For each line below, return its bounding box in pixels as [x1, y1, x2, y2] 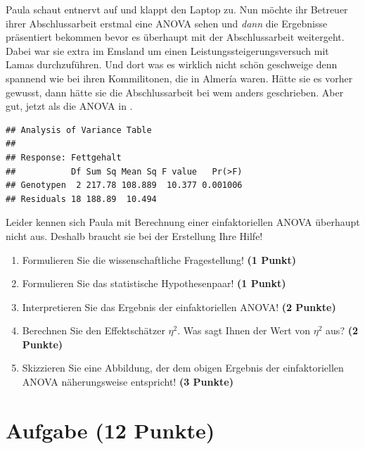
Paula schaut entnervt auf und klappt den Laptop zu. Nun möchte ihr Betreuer [6, 2, 348, 16]
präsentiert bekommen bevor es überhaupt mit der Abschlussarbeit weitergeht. [6, 30, 345, 44]
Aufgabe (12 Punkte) [6, 415, 215, 444]
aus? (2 [326, 323, 358, 338]
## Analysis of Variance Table [6, 125, 152, 135]
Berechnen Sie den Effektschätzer [22, 323, 165, 338]
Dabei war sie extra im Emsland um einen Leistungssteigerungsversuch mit [6, 43, 329, 58]
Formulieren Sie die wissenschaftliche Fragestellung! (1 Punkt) [22, 252, 297, 267]
